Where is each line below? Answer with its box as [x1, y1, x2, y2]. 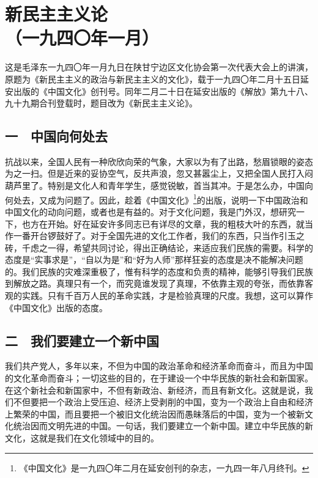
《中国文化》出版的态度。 [5, 301, 108, 314]
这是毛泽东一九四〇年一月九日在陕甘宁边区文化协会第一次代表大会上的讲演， [5, 61, 313, 73]
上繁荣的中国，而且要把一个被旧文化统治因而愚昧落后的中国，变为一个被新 [5, 407, 305, 420]
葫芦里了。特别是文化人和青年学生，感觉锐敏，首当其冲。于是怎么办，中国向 [5, 179, 313, 192]
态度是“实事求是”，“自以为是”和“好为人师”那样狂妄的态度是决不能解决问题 [5, 253, 303, 266]
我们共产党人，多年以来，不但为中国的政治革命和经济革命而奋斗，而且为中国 [5, 359, 313, 372]
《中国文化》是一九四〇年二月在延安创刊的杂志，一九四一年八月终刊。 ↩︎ [19, 461, 309, 474]
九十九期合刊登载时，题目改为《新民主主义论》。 [5, 97, 198, 109]
